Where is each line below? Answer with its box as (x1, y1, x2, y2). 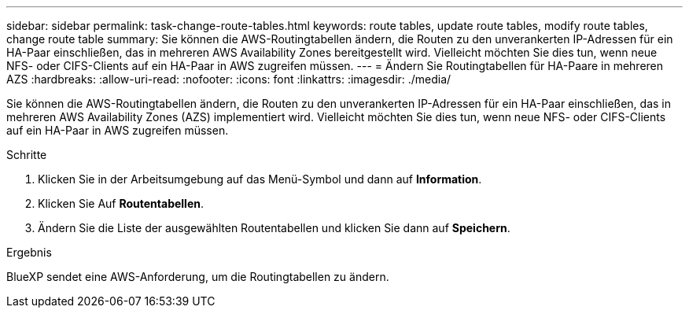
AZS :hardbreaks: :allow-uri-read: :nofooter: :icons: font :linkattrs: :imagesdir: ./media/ (6, 72, 451, 86)
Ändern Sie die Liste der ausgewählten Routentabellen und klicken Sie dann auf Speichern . (38, 221, 510, 235)
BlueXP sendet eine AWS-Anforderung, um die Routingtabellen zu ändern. (6, 270, 389, 283)
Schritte (6, 148, 47, 161)
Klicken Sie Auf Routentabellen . (38, 197, 204, 210)
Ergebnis (6, 246, 52, 259)
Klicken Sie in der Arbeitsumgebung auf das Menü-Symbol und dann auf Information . (38, 172, 482, 186)
